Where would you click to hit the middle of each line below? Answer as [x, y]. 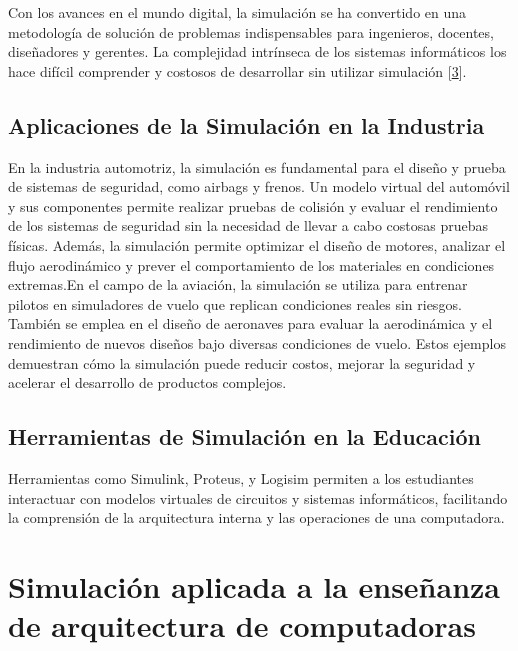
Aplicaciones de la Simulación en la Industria [246, 124]
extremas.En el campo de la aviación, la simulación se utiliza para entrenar [238, 284]
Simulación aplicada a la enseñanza [254, 585]
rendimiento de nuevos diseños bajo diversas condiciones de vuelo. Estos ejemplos [257, 342]
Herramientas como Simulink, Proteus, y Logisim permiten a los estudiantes [241, 477]
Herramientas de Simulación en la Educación [244, 436]
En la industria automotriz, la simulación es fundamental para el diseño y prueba [257, 166]
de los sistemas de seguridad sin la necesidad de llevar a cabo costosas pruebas [248, 225]
